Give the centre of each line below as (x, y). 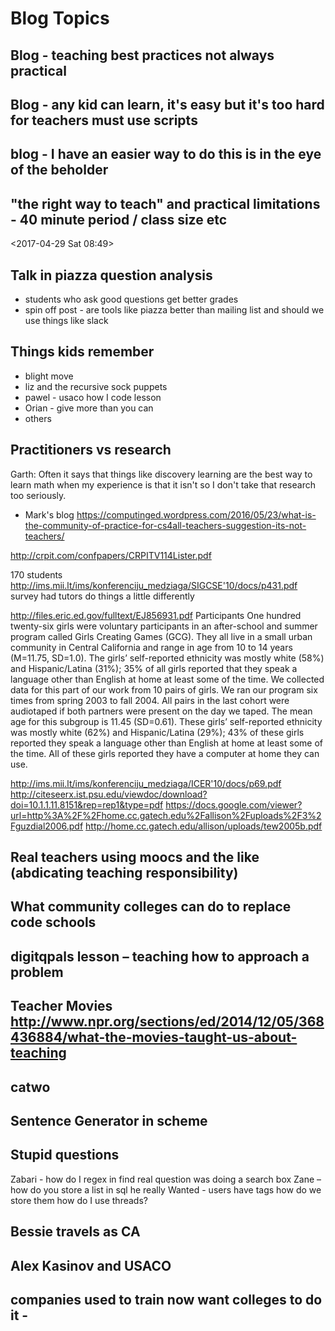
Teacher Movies (61, 1006)
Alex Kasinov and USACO (91, 1265)
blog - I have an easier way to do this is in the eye (166, 154)
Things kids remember (82, 352)
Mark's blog (49, 514)
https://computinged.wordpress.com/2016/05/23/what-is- (196, 514)
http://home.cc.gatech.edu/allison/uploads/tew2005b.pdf (204, 826)
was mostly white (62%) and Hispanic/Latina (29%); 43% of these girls (157, 732)
